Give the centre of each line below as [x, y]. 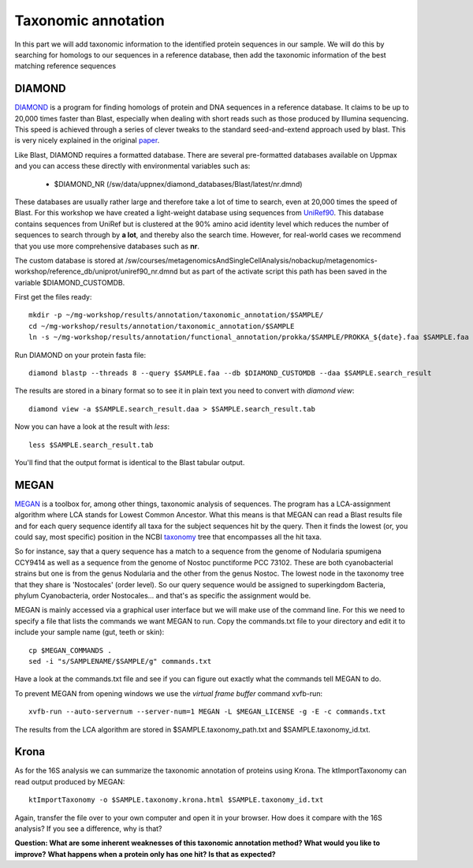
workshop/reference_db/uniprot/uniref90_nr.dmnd [96, 271]
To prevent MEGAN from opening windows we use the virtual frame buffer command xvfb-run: [169, 693]
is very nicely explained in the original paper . [87, 140]
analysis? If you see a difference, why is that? [88, 829]
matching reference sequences [65, 66]
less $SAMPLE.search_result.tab [91, 445]
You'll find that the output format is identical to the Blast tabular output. [130, 462]
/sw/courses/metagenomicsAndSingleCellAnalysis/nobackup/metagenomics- [251, 260]
